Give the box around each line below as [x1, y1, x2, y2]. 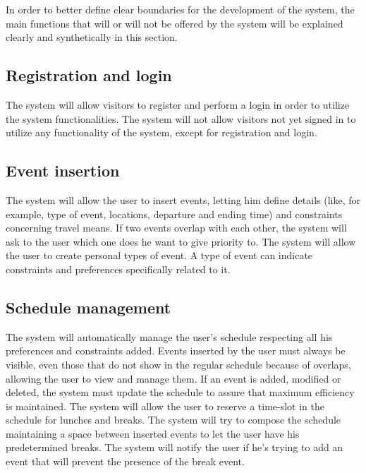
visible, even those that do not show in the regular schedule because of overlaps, [6, 357, 351, 371]
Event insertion [6, 160, 120, 181]
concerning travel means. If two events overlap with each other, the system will [6, 220, 347, 235]
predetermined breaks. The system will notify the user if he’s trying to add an [6, 440, 343, 455]
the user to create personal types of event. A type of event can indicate [6, 248, 313, 263]
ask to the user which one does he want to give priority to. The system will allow [6, 234, 356, 249]
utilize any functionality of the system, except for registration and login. [6, 125, 317, 140]
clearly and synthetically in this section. [6, 30, 178, 44]
